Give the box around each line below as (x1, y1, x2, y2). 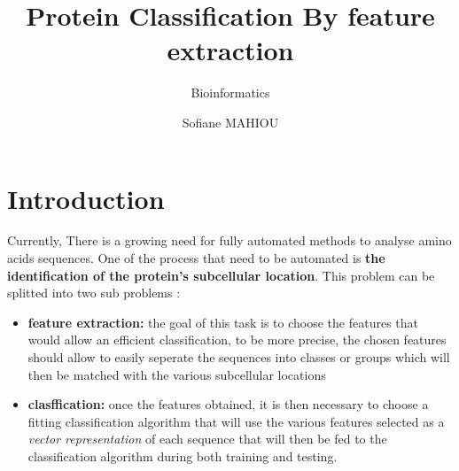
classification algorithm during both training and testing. (27, 446, 338, 465)
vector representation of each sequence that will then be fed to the (27, 429, 387, 448)
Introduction (7, 180, 165, 216)
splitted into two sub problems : (7, 283, 181, 302)
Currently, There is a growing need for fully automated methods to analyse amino (7, 231, 452, 250)
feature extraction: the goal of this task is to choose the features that (27, 313, 418, 331)
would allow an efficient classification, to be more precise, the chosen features (27, 330, 447, 349)
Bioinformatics (191, 83, 270, 102)
